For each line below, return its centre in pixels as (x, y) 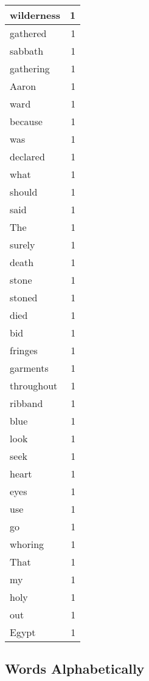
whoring (27, 544)
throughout (34, 385)
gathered (28, 33)
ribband (26, 403)
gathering (30, 68)
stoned (24, 297)
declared (27, 156)
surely (23, 245)
